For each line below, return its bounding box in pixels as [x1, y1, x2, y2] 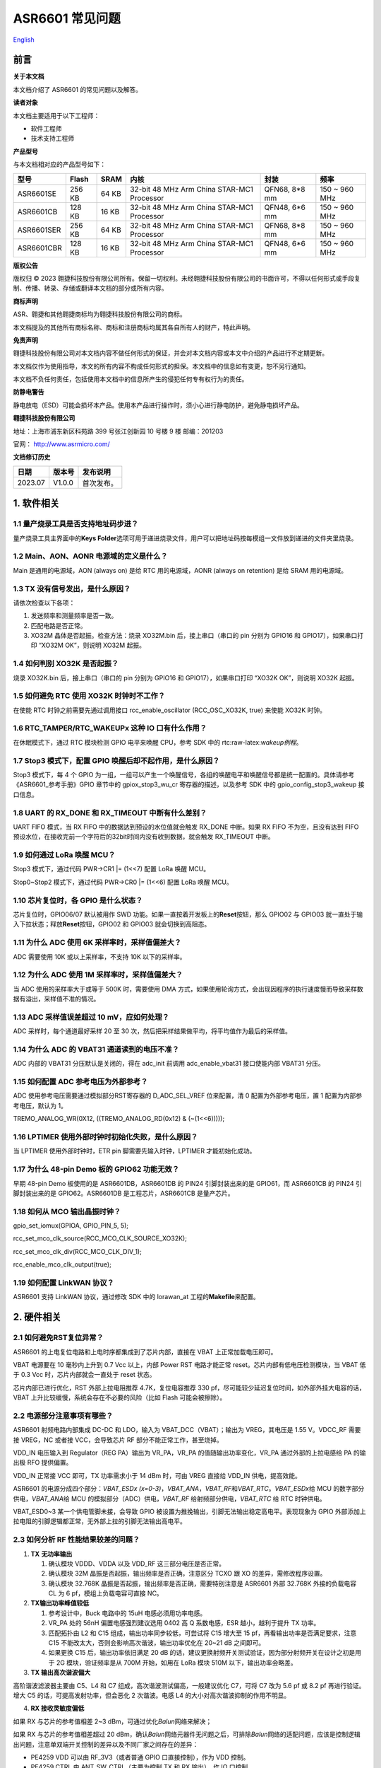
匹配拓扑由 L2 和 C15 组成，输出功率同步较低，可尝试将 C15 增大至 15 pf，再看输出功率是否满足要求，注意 [48, 1629, 357, 1637]
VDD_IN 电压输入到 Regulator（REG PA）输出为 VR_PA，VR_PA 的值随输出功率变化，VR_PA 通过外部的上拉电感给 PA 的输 [13, 1448, 366, 1457]
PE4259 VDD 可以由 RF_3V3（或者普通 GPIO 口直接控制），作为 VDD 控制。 [30, 1752, 250, 1761]
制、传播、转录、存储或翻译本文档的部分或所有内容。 [13, 284, 168, 293]
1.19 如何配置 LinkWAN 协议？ [13, 1278, 114, 1287]
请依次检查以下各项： [13, 598, 75, 607]
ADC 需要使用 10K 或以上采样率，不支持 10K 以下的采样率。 [13, 952, 186, 961]
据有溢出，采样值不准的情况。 [13, 994, 100, 1004]
